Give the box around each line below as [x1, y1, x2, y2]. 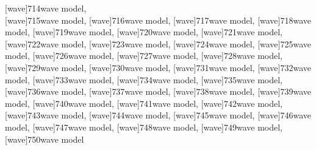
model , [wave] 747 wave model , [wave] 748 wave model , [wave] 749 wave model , [5, 120, 282, 133]
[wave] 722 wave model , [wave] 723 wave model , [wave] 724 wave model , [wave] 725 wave [5, 37, 312, 50]
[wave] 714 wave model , [5, 2, 87, 14]
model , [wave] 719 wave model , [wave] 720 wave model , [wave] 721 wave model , [5, 26, 282, 38]
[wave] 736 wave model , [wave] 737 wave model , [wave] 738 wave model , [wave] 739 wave [5, 85, 312, 98]
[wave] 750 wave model [5, 132, 84, 145]
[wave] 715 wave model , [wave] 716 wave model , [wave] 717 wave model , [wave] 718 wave [5, 13, 312, 26]
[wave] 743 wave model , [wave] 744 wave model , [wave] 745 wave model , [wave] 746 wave [5, 109, 312, 121]
